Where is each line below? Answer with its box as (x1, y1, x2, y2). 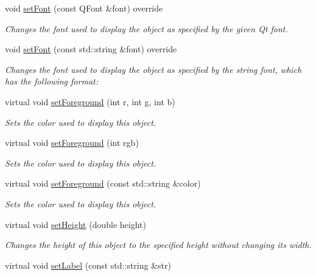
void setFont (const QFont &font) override (5, 2, 163, 14)
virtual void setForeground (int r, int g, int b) (5, 95, 175, 108)
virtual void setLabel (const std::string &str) (5, 258, 171, 271)
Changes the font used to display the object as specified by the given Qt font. (5, 22, 288, 35)
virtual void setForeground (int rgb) (5, 136, 139, 149)
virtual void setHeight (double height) (5, 218, 146, 230)
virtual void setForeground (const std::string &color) (5, 177, 201, 190)
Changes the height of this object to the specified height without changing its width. (5, 238, 312, 251)
